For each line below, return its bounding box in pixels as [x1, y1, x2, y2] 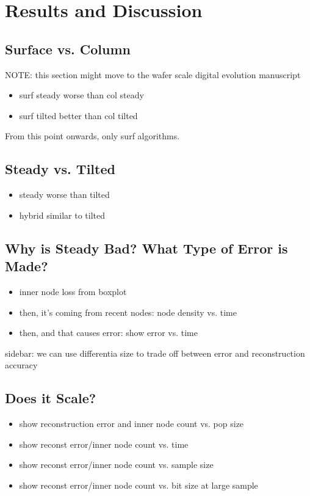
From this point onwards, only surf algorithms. [5, 129, 180, 142]
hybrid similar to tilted [19, 208, 105, 221]
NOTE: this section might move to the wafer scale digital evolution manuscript [5, 68, 301, 81]
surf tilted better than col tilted [19, 109, 138, 122]
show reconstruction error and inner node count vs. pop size [19, 417, 244, 430]
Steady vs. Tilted [5, 159, 115, 178]
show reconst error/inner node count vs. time [19, 437, 189, 450]
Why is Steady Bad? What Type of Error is [5, 238, 288, 257]
